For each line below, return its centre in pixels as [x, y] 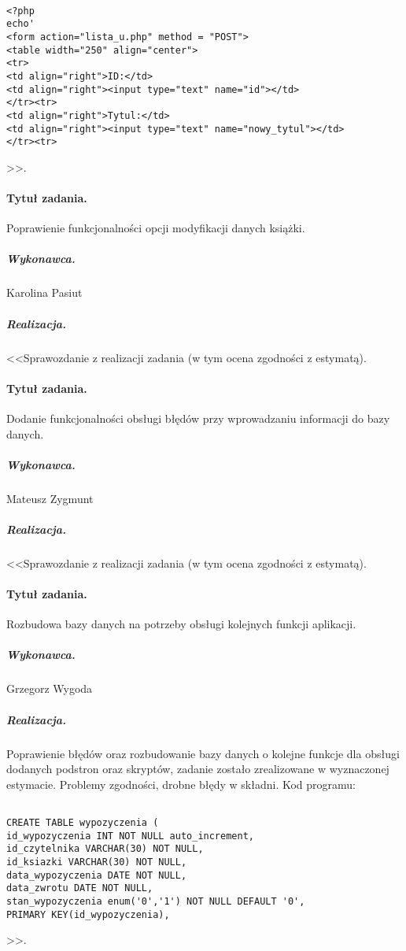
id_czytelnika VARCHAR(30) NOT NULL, [105, 849]
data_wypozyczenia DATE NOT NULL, [97, 875]
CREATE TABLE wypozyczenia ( [83, 823]
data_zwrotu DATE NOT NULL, [80, 888]
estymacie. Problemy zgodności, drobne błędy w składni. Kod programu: [181, 784]
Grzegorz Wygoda [50, 688]
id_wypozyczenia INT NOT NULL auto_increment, [130, 836]
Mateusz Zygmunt [50, 498]
